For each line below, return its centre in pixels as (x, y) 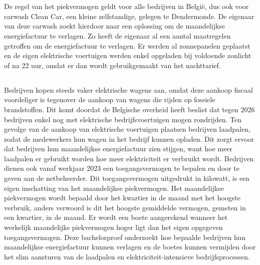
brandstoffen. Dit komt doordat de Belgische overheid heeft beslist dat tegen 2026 (129, 109)
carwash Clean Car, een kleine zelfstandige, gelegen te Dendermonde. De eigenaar (129, 16)
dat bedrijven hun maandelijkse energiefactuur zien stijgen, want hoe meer (118, 149)
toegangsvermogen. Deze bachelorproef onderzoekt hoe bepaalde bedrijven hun (125, 237)
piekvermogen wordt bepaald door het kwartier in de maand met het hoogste (122, 198)
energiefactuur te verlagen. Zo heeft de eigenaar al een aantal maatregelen (117, 35)
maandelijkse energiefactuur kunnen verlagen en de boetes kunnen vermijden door (130, 247)
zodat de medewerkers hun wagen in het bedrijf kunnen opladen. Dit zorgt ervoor (129, 139)
